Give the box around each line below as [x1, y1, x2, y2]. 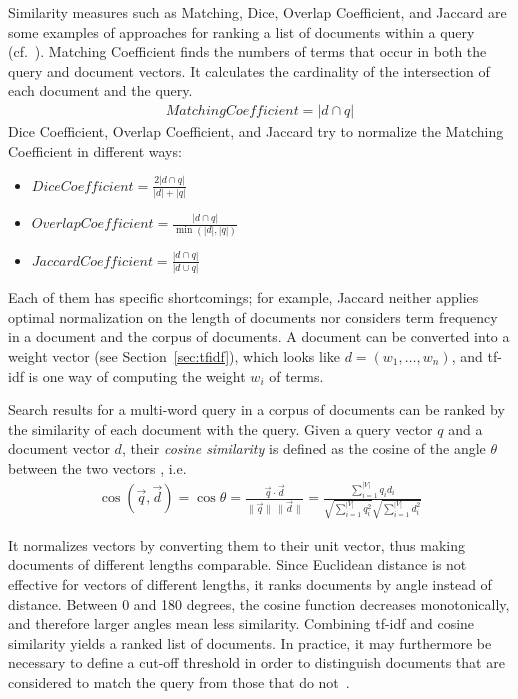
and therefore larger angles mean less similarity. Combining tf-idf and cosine [8, 613, 475, 634]
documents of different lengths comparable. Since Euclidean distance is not [8, 554, 467, 575]
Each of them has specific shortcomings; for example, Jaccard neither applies [8, 287, 479, 308]
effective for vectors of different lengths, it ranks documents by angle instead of [8, 573, 492, 594]
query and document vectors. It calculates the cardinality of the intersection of [8, 60, 490, 81]
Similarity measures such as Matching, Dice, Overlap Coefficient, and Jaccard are [8, 2, 507, 22]
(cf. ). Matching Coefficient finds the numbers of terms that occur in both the [8, 41, 487, 62]
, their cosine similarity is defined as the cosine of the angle [121, 438, 486, 459]
